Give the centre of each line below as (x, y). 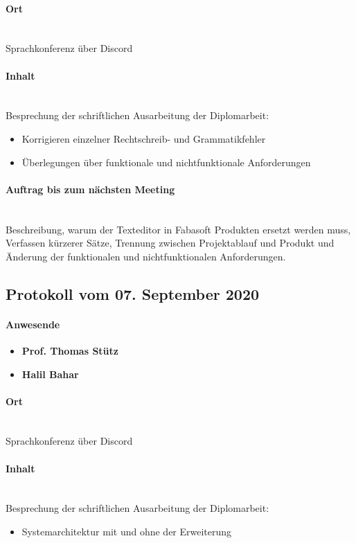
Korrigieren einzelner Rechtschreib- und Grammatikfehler (144, 138)
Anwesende (33, 324)
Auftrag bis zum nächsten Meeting (90, 189)
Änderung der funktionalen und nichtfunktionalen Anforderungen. (146, 256)
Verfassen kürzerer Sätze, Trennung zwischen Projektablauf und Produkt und (170, 243)
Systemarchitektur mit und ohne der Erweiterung (127, 532)
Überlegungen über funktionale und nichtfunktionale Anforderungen (166, 162)
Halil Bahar (50, 374)
